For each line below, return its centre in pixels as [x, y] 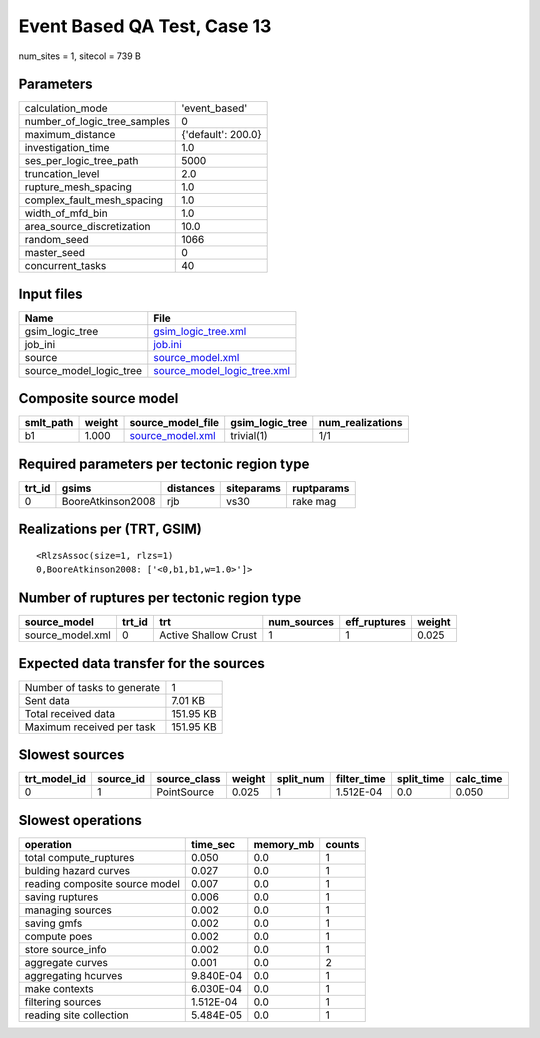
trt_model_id [55, 779]
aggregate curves [66, 962]
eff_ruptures [376, 622]
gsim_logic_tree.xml [200, 331]
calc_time [479, 779]
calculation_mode [66, 108]
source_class [188, 779]
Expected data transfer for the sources [141, 663]
